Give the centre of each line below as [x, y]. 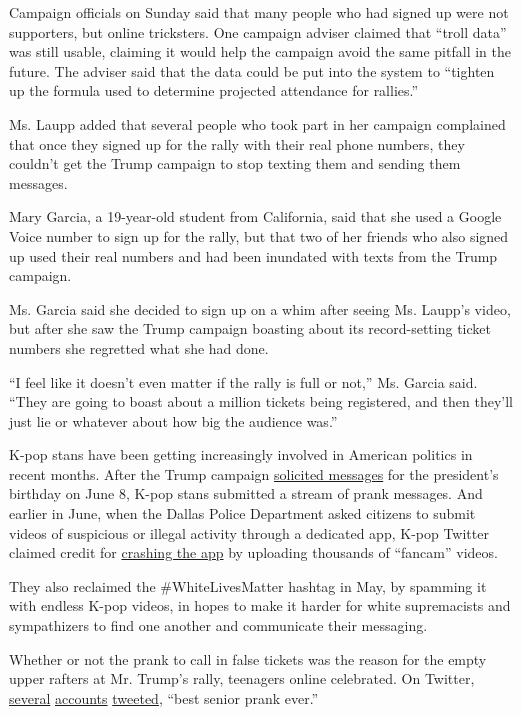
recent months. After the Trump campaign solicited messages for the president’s [254, 473]
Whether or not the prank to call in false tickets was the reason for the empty [248, 658]
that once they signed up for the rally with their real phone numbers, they [237, 143]
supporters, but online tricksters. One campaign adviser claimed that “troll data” [258, 31]
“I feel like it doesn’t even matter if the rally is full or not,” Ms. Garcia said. [243, 381]
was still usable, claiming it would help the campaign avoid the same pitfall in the [260, 51]
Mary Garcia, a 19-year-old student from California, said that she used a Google [255, 216]
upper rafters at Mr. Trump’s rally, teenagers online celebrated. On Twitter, [242, 678]
